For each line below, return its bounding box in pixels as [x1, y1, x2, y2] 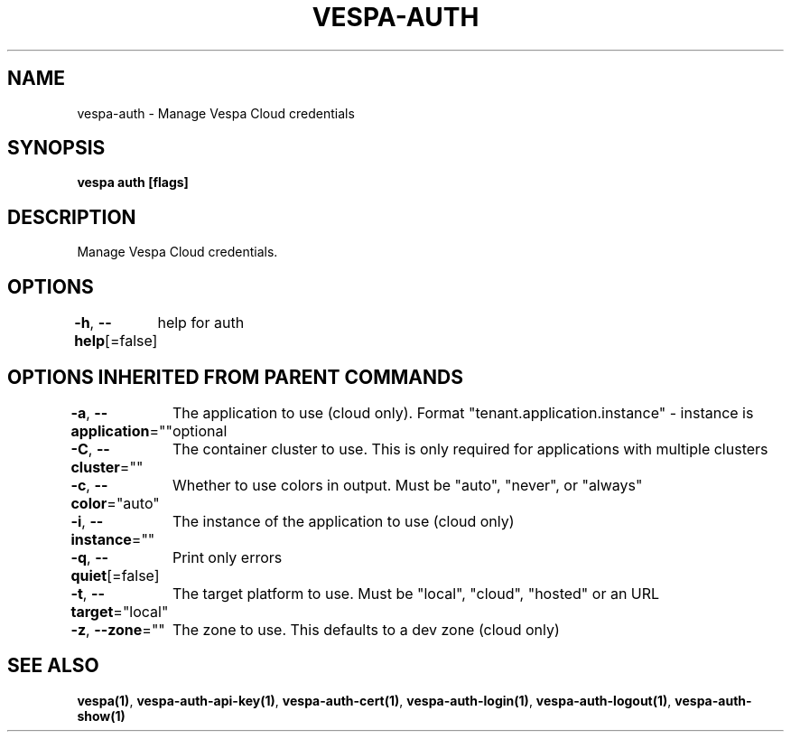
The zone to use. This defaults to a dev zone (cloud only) [172, 620, 560, 639]
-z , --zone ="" [70, 620, 165, 639]
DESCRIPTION [7, 205, 136, 229]
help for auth [157, 313, 245, 332]
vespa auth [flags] [77, 174, 189, 191]
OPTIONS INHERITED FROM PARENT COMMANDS [7, 365, 463, 388]
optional [172, 421, 228, 440]
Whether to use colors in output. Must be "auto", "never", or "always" [172, 475, 643, 494]
